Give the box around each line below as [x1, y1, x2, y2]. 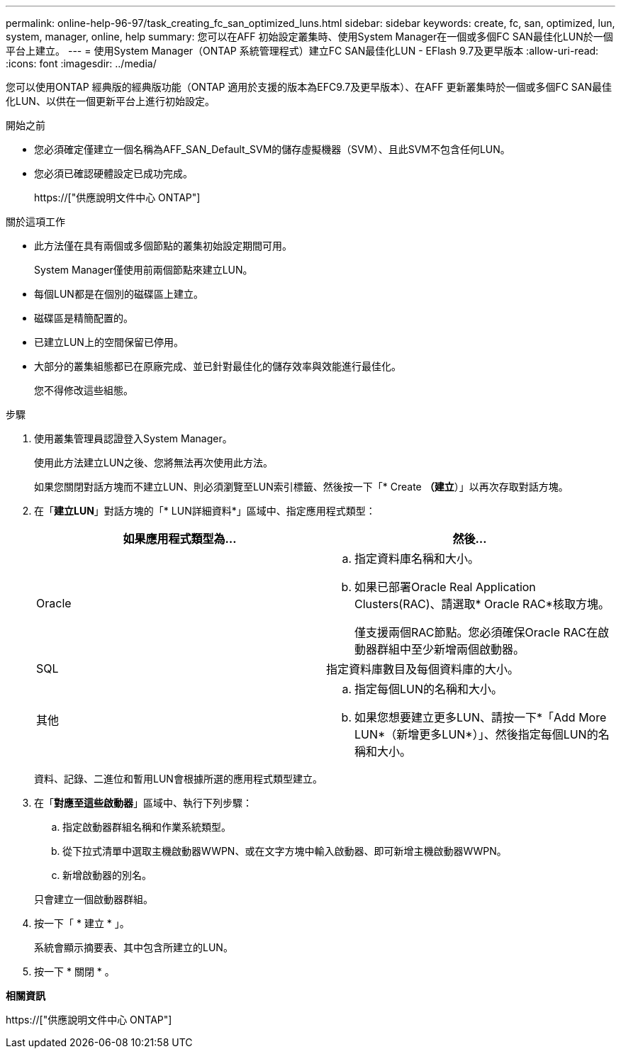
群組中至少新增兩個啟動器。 [377, 642, 525, 656]
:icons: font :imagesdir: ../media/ [6, 57, 157, 69]
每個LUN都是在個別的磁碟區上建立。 [34, 288, 203, 300]
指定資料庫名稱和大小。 [354, 551, 480, 566]
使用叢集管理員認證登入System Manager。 [34, 432, 233, 444]
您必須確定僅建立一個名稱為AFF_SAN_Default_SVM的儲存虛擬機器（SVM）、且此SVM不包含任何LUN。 [34, 143, 510, 155]
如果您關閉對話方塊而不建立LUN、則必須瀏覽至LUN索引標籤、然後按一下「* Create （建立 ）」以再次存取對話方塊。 [34, 481, 569, 493]
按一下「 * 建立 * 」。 [34, 917, 130, 929]
